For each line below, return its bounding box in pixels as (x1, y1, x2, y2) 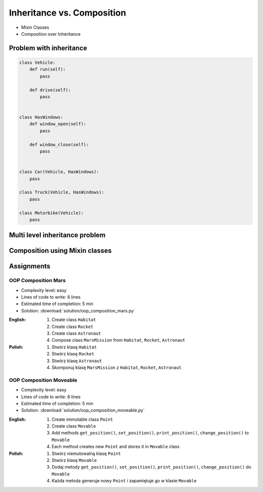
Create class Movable (52, 423, 96, 429)
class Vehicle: (19, 60, 56, 65)
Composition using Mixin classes (9, 246, 112, 255)
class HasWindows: (19, 115, 63, 120)
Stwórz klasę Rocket (52, 351, 94, 357)
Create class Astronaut (52, 330, 101, 336)
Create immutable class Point (52, 416, 113, 422)
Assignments (9, 262, 51, 270)
